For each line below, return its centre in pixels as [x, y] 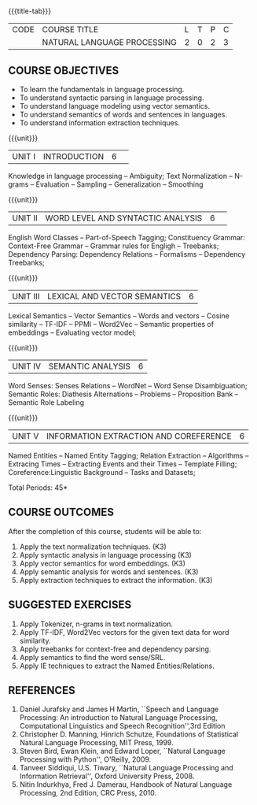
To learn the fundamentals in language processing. [102, 89]
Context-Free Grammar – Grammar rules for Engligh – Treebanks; [114, 246]
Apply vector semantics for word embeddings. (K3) [103, 563]
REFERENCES [42, 690]
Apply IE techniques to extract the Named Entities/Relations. [117, 666]
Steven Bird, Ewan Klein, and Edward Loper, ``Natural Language [122, 751]
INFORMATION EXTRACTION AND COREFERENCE [139, 436]
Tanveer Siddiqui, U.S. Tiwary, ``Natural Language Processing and [126, 768]
